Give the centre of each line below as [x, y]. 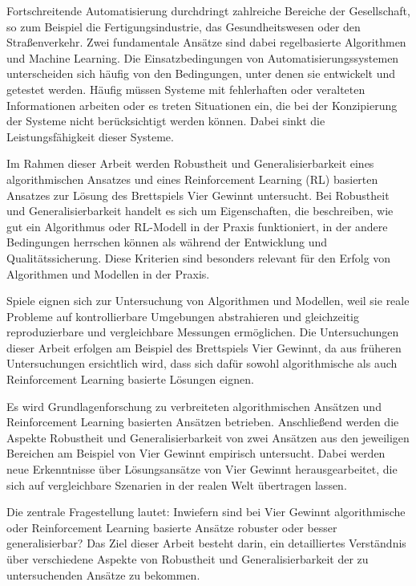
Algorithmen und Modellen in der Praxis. [108, 273]
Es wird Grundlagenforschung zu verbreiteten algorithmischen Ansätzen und [194, 406]
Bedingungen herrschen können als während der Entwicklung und [167, 242]
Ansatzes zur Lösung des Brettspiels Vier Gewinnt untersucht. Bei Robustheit [198, 195]
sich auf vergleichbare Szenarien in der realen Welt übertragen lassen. [177, 484]
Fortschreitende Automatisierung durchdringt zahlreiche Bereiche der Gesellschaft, [208, 10]
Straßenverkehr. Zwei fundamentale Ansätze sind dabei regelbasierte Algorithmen [206, 42]
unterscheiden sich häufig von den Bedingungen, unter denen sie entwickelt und [201, 73]
